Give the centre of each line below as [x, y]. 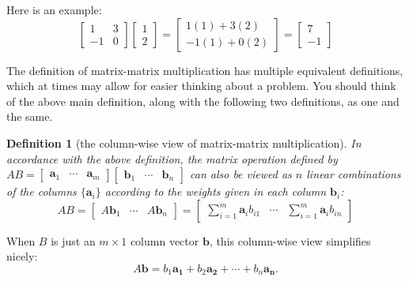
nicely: [22, 256]
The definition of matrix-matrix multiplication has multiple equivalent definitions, [205, 70]
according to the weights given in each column [216, 191]
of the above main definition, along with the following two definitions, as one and [203, 101]
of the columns [42, 191]
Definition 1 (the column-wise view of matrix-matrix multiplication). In [184, 142]
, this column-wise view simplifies [290, 240]
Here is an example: [54, 9]
